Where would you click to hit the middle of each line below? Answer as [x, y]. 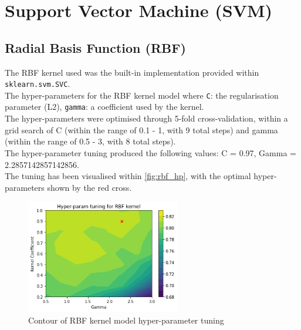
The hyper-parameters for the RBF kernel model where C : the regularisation [142, 95]
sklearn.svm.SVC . [38, 84]
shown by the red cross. [89, 187]
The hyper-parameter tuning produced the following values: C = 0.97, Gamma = [150, 152]
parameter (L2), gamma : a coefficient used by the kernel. [104, 107]
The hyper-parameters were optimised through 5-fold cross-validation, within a [146, 118]
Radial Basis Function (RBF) [95, 47]
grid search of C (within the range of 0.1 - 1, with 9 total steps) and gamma [141, 129]
